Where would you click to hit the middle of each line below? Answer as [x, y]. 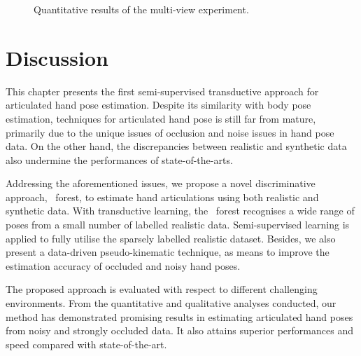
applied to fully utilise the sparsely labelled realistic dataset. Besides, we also [171, 238]
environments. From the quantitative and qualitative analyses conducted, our [171, 303]
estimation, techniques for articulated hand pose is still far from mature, [161, 118]
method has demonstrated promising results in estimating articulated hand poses [179, 316]
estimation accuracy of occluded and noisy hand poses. [123, 265]
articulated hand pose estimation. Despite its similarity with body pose [158, 105]
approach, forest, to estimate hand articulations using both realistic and [162, 197]
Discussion [57, 57]
